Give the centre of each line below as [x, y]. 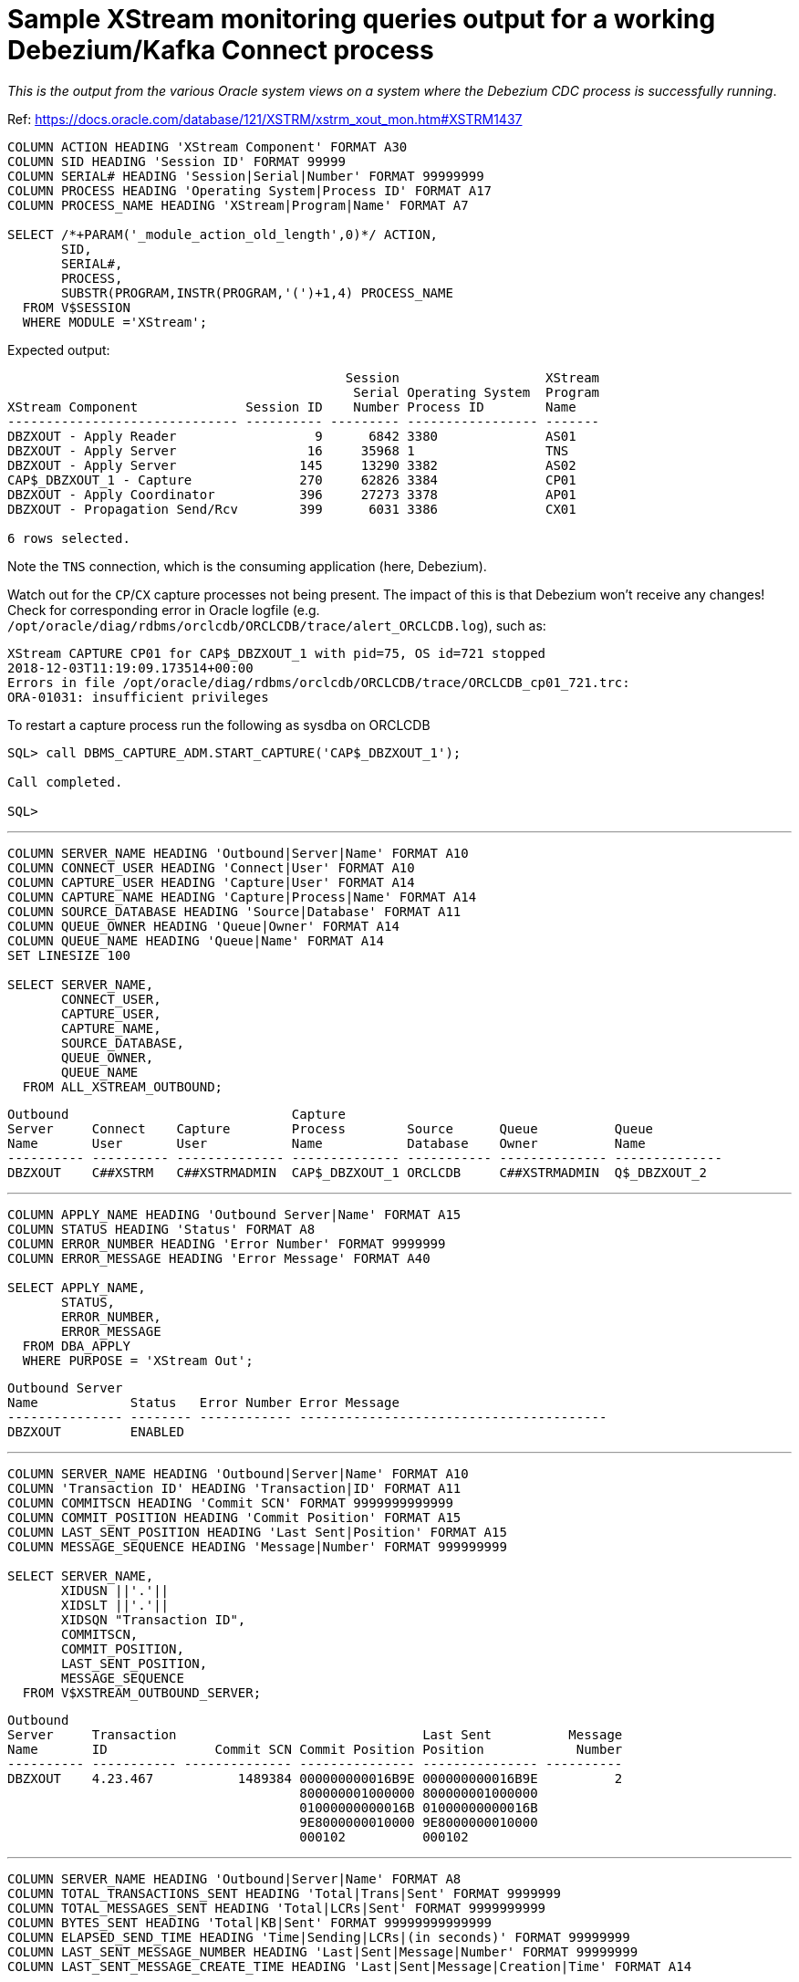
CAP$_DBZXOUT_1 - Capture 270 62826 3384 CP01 [292, 480]
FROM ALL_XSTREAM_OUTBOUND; [123, 1086]
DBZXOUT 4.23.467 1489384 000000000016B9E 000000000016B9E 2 [315, 1778]
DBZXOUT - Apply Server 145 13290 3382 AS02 [292, 465]
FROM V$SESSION [76, 307]
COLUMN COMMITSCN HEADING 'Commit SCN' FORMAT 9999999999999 [230, 1502]
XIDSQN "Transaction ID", [154, 1619]
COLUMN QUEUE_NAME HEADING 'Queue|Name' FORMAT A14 [196, 940]
